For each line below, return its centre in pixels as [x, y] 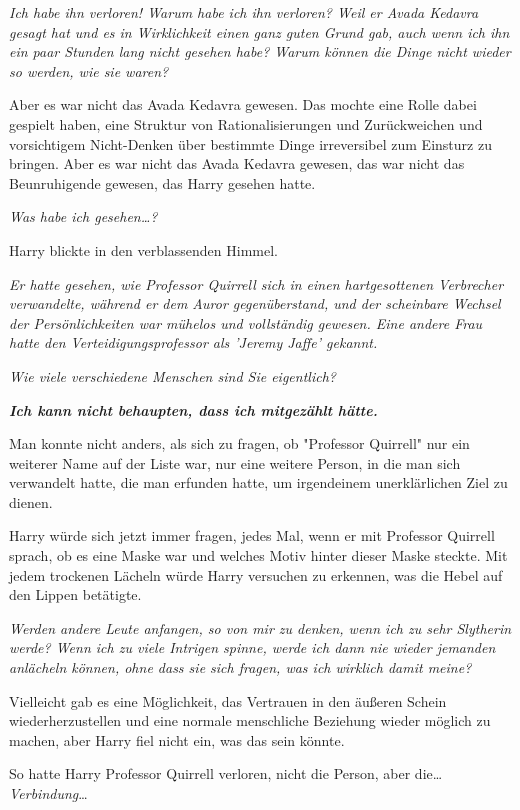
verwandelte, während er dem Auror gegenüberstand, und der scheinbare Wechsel [255, 303]
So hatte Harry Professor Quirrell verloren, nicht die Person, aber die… [226, 773]
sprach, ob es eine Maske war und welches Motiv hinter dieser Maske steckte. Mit [258, 555]
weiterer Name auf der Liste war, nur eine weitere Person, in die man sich [235, 462]
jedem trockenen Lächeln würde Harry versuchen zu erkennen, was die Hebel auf [256, 574]
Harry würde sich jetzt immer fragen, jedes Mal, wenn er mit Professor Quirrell [252, 535]
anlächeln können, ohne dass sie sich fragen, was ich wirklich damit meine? [240, 667]
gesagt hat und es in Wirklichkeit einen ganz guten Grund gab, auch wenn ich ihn [259, 31]
